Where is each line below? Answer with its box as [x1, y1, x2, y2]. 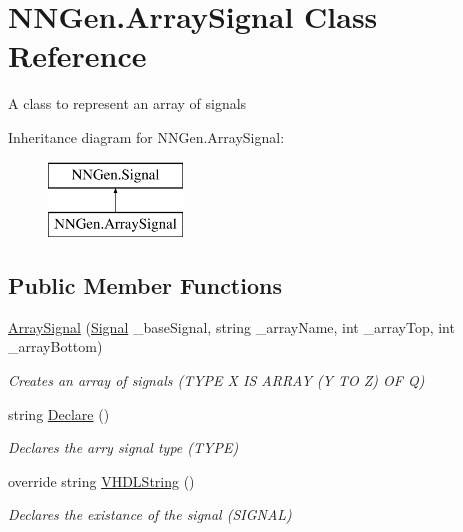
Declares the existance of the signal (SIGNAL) [8, 504, 292, 525]
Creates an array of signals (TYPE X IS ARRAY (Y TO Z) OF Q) [8, 370, 425, 391]
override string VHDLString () [8, 470, 195, 491]
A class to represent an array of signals [8, 93, 247, 114]
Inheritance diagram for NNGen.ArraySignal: [8, 126, 285, 147]
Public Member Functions [8, 270, 282, 301]
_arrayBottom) [8, 336, 103, 357]
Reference [8, 35, 147, 76]
